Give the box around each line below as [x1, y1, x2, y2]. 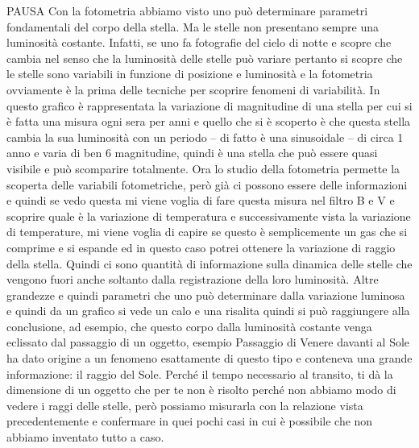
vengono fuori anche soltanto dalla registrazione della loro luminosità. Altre [6, 271, 379, 288]
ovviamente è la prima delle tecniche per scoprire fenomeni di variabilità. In [6, 81, 380, 97]
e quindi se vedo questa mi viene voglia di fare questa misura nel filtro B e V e [6, 192, 395, 209]
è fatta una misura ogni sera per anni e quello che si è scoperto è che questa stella [6, 113, 411, 130]
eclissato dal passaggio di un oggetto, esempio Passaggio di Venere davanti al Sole [6, 334, 410, 351]
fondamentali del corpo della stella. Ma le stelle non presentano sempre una [6, 18, 380, 35]
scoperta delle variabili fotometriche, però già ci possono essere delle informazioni [6, 176, 408, 193]
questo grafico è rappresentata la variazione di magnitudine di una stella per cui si [6, 97, 413, 114]
